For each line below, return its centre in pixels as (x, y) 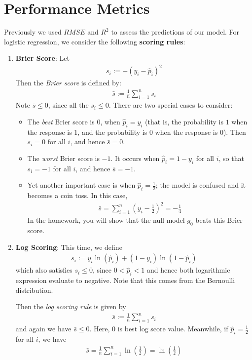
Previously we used (33, 32)
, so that (231, 158)
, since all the (68, 105)
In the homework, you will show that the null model (106, 220)
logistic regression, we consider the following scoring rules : (95, 41)
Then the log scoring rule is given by (71, 306)
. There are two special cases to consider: (171, 105)
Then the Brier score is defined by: (68, 83)
